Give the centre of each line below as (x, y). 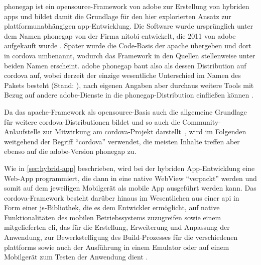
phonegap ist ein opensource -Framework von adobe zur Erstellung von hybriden (127, 6)
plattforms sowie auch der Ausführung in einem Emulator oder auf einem (117, 247)
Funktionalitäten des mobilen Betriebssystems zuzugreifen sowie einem (113, 217)
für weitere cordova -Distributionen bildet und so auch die (92, 121)
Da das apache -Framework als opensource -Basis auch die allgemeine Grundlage (125, 111)
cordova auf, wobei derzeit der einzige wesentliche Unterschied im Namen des (122, 75)
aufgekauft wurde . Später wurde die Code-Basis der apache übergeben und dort (128, 46)
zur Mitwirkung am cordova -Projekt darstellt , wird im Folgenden (145, 131)
